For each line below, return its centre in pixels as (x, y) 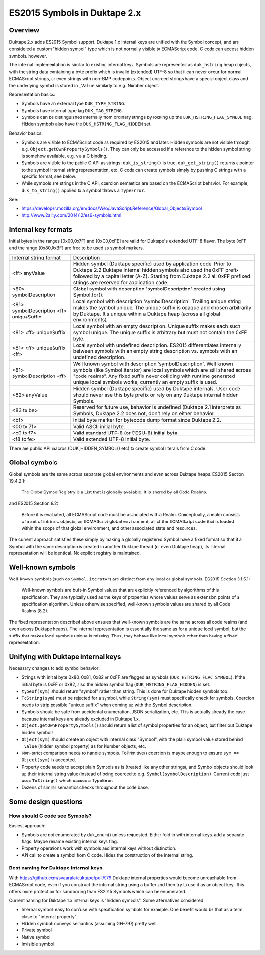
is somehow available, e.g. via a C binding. (64, 156)
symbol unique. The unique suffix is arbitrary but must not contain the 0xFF (160, 332)
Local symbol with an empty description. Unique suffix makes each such (157, 326)
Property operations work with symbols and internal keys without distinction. (99, 848)
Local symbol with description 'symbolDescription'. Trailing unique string (157, 301)
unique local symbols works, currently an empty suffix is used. (145, 382)
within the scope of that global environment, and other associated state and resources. (109, 528)
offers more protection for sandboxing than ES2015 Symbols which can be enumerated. (98, 892)
